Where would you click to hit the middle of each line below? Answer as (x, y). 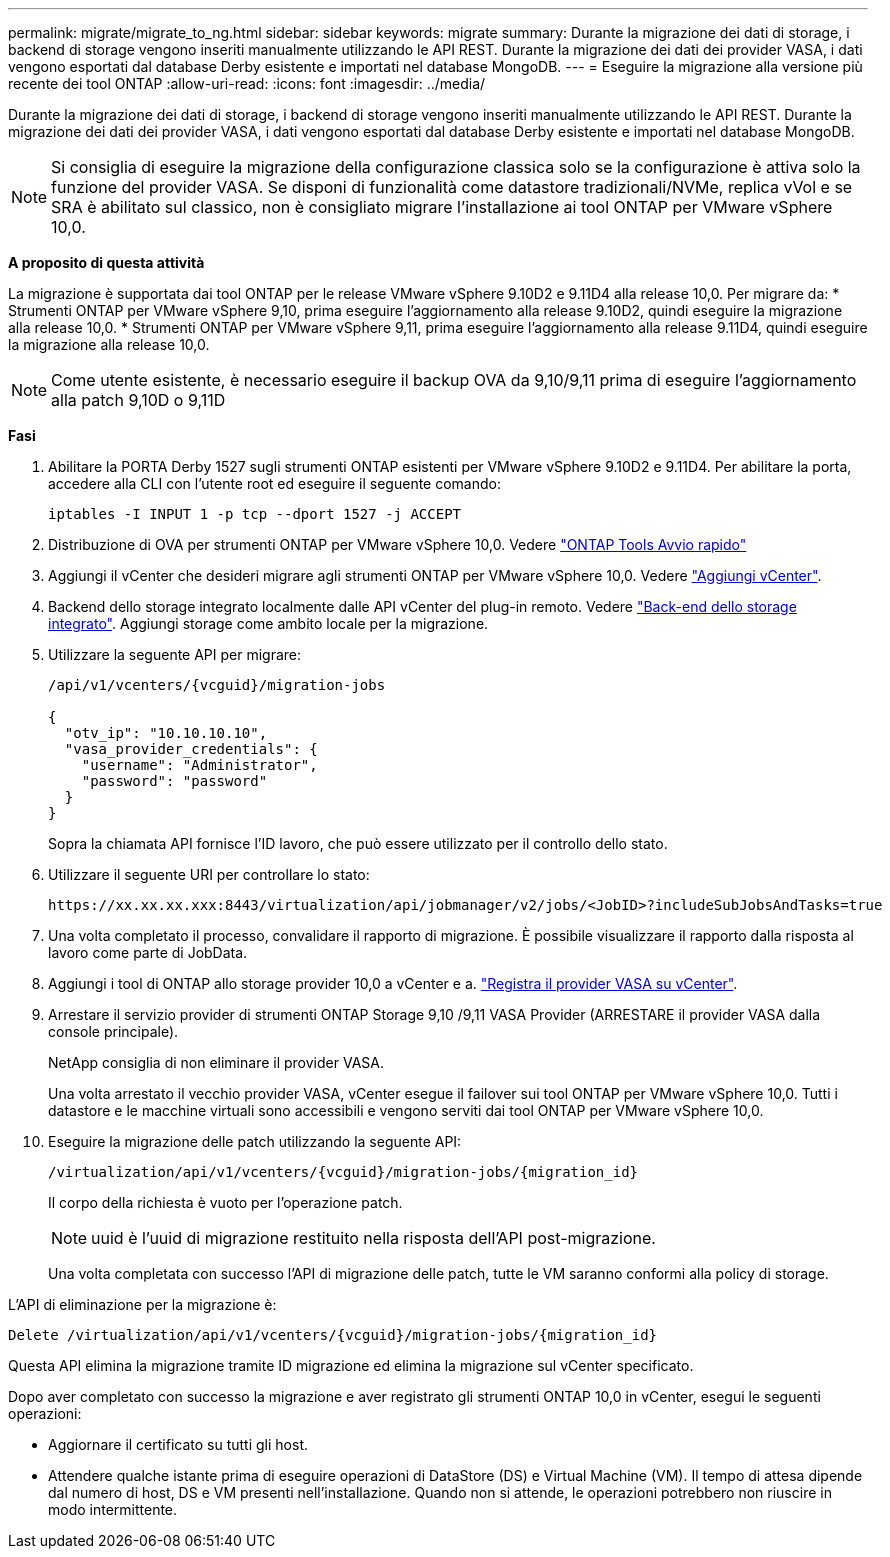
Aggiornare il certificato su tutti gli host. (178, 1444)
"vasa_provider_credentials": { (191, 749)
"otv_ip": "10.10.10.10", (166, 733)
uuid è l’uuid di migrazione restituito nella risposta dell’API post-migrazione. (373, 1238)
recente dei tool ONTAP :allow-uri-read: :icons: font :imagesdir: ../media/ (247, 83)
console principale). (113, 1031)
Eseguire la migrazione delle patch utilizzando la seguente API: (255, 1141)
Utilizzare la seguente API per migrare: (175, 654)
